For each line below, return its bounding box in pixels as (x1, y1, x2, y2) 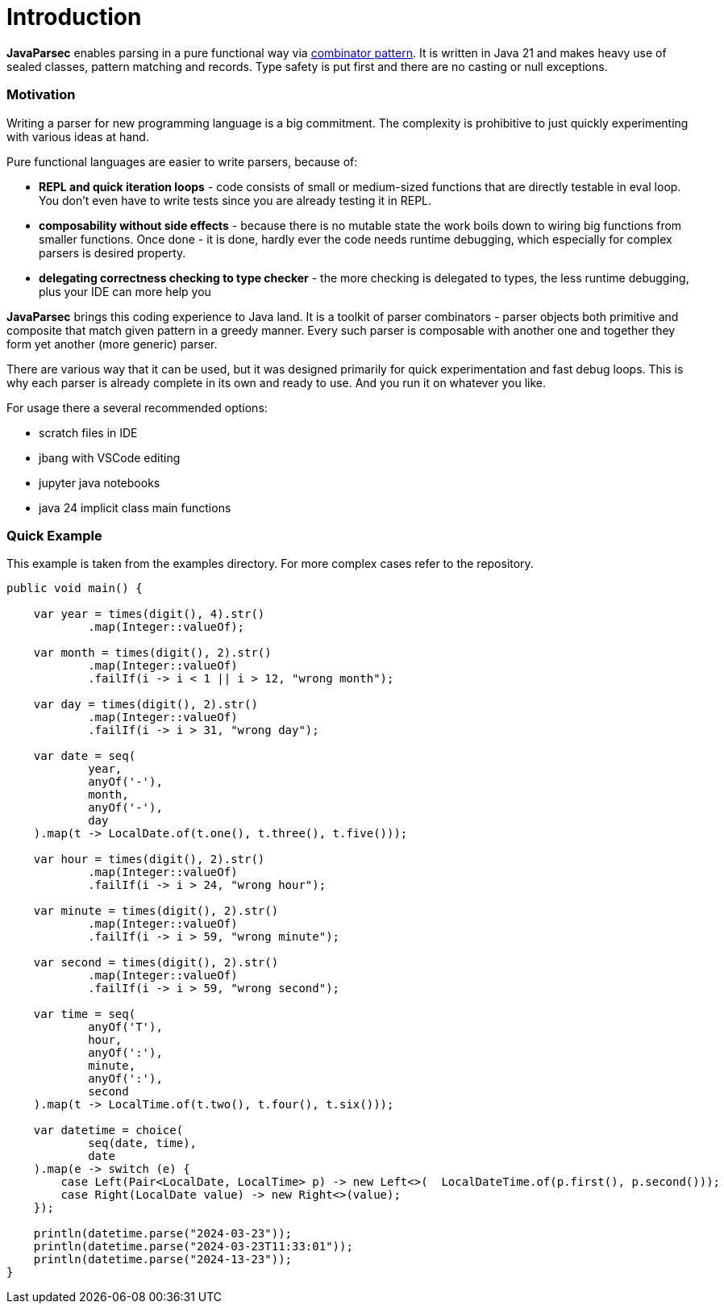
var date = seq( (33, 749, 136, 763)
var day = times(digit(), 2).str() (33, 698, 258, 711)
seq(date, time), (88, 1137, 198, 1150)
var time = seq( (33, 1008, 136, 1021)
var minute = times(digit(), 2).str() (33, 904, 279, 918)
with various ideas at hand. (6, 129, 149, 144)
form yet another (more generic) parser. (6, 336, 218, 351)
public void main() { (6, 582, 143, 595)
